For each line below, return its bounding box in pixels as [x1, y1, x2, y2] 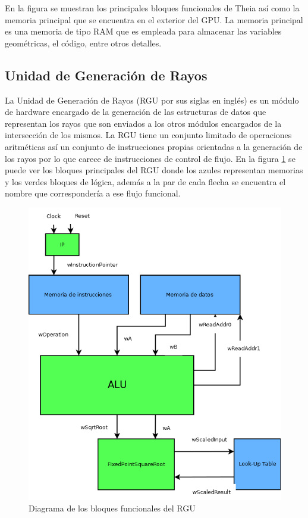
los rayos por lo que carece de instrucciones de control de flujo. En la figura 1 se [5, 152, 296, 164]
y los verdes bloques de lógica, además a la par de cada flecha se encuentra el [5, 175, 286, 188]
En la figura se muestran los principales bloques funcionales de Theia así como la [5, 2, 300, 14]
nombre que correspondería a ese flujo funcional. [5, 187, 181, 199]
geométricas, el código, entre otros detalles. [5, 36, 162, 49]
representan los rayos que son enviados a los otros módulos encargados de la [5, 117, 282, 129]
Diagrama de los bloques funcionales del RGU [29, 502, 196, 514]
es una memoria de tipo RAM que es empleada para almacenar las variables [5, 25, 282, 38]
